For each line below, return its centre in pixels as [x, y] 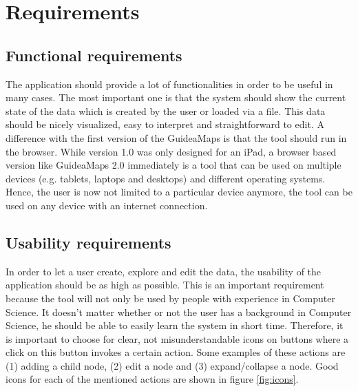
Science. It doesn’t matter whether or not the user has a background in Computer [179, 311]
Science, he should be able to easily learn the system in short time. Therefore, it [175, 325]
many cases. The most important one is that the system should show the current [176, 97]
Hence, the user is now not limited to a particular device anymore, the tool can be [179, 192]
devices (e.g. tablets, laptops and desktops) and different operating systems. [166, 178]
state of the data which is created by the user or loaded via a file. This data [166, 110]
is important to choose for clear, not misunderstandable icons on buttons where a [177, 338]
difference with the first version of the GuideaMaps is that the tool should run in [176, 137]
